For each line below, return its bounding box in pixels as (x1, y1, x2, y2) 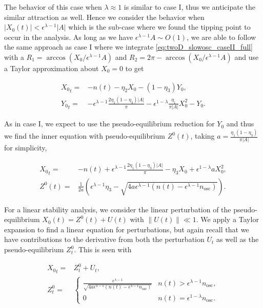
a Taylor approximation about (4, 62, 99, 73)
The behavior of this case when (4, 2, 102, 12)
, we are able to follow (187, 31, 256, 42)
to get (125, 62, 144, 73)
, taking (190, 130, 215, 141)
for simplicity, (4, 142, 47, 153)
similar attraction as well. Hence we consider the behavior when (4, 11, 205, 22)
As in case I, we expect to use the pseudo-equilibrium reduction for (4, 118, 215, 129)
